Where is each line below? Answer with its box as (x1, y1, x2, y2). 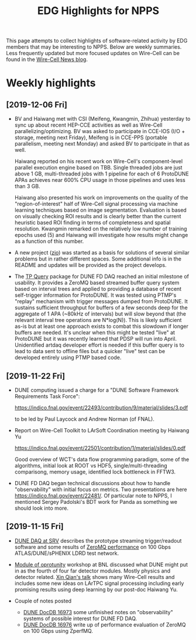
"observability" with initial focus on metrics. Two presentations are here (14, 486, 187, 493)
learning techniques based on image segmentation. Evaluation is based (14, 206, 187, 214)
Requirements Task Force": (14, 393, 80, 399)
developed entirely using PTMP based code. (14, 354, 122, 361)
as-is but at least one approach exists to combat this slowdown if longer (14, 323, 189, 330)
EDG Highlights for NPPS (37, 4, 160, 18)
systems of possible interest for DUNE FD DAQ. (23, 615, 137, 622)
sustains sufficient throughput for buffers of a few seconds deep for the (14, 304, 188, 311)
